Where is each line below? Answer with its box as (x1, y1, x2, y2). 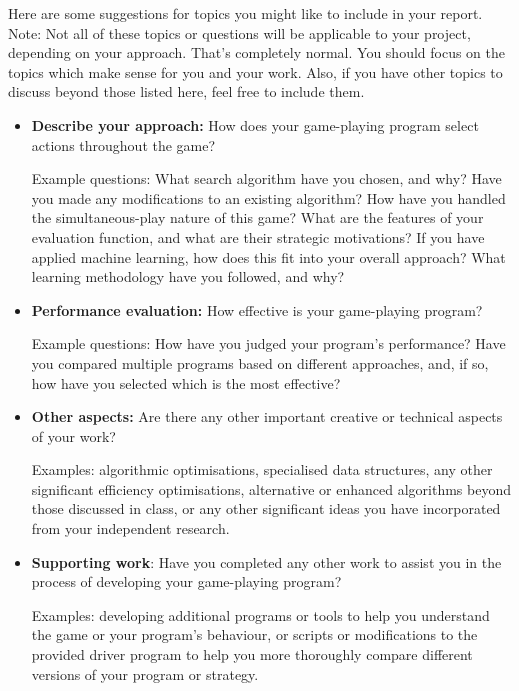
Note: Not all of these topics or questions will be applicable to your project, (8, 22, 471, 43)
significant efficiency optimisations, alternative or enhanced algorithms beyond (31, 478, 511, 499)
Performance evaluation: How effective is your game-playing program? (31, 299, 483, 320)
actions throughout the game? (31, 134, 216, 155)
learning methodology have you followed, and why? (31, 266, 345, 287)
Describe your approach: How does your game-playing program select (31, 114, 479, 135)
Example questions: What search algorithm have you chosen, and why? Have (31, 168, 502, 189)
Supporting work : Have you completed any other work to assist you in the (31, 551, 502, 572)
